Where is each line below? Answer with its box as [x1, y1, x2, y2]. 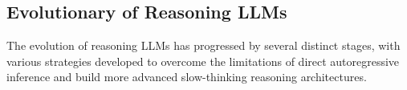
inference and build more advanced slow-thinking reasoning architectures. [6, 68, 367, 85]
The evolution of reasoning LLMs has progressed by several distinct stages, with [6, 37, 401, 54]
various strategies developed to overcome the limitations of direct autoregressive [6, 52, 400, 69]
